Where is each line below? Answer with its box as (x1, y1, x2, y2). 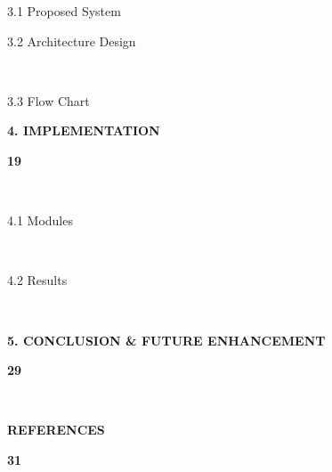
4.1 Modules (7, 211, 73, 230)
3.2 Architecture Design (7, 31, 136, 50)
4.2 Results (7, 271, 68, 289)
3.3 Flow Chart (7, 91, 90, 110)
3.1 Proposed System (7, 2, 121, 20)
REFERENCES (7, 420, 105, 439)
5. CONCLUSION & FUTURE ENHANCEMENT (7, 330, 326, 349)
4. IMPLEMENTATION (7, 121, 160, 140)
